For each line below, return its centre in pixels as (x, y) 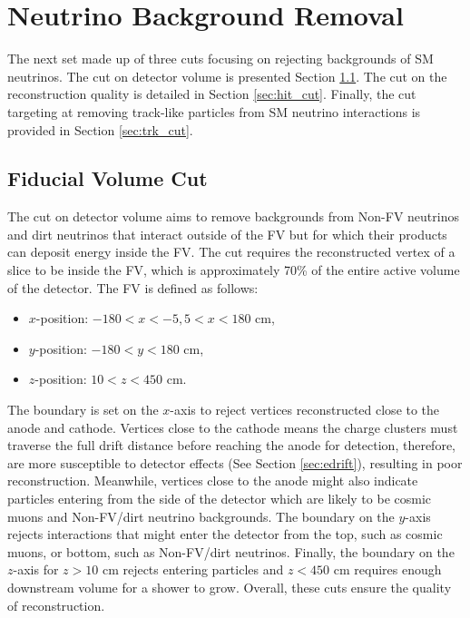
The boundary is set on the (83, 410)
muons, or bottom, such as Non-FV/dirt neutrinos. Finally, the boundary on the (231, 551)
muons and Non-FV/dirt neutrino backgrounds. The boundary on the (201, 516)
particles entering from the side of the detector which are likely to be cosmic (220, 499)
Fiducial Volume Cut (108, 178)
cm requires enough (387, 569)
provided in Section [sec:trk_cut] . (100, 129)
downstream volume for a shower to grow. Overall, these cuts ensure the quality (230, 587)
